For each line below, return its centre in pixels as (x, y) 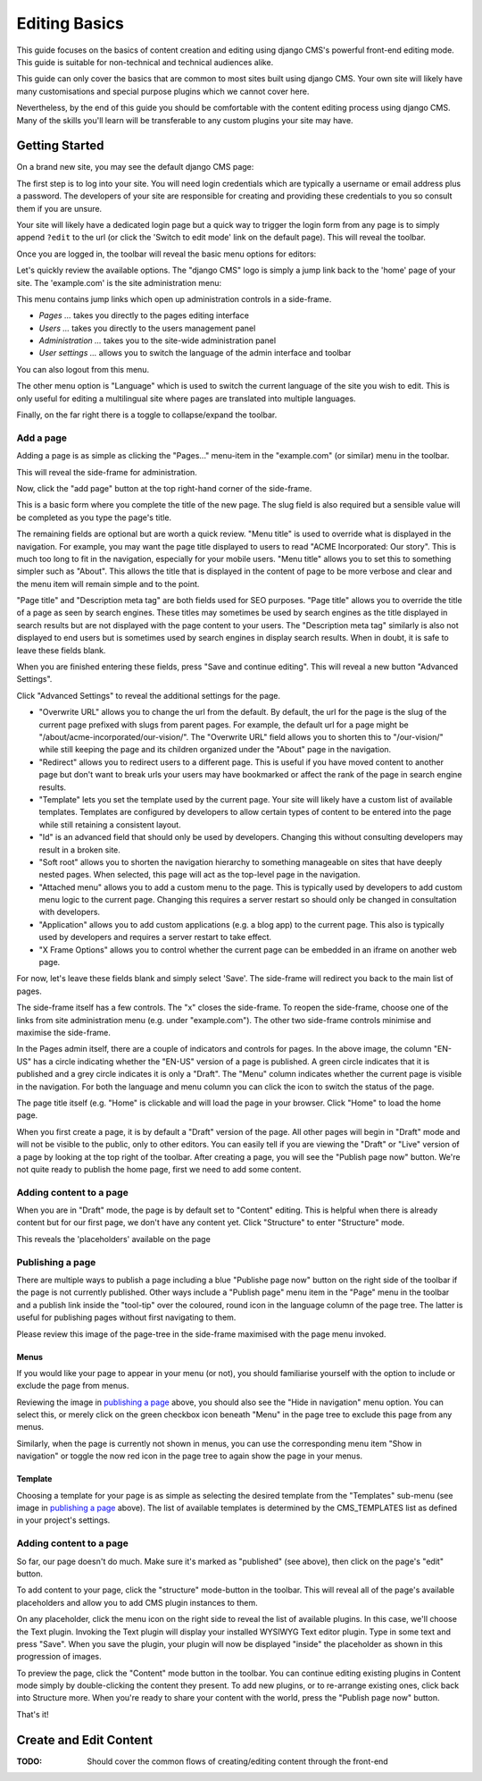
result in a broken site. (79, 850)
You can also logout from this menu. (83, 369)
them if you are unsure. (59, 208)
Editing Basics (71, 23)
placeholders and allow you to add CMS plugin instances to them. (137, 1602)
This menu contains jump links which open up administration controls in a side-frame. (174, 298)
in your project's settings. (63, 1520)
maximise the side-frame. (63, 1032)
